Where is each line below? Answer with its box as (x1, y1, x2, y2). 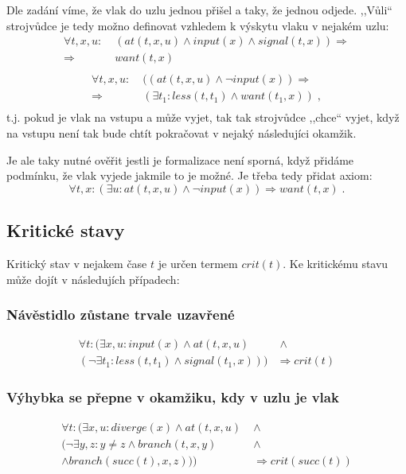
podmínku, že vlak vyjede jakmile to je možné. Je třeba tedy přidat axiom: (6, 167, 373, 184)
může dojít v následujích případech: (6, 270, 180, 287)
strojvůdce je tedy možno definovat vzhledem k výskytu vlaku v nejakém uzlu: (6, 17, 389, 33)
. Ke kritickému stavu (283, 254, 388, 271)
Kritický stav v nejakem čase (6, 254, 147, 271)
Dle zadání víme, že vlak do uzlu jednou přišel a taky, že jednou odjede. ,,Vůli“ (6, 2, 392, 17)
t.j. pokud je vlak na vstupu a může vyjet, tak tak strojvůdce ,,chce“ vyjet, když (6, 109, 400, 126)
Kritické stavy (6, 218, 125, 243)
